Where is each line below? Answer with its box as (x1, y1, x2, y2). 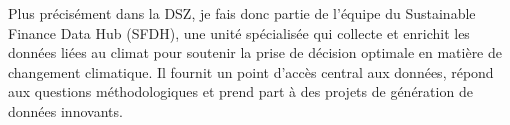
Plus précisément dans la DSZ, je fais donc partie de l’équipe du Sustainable (8, 3, 476, 23)
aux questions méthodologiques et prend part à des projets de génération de (8, 81, 473, 102)
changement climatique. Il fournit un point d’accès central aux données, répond (8, 61, 494, 82)
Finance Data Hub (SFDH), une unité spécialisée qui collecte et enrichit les (8, 22, 470, 43)
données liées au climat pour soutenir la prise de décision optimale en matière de (8, 42, 503, 63)
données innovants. (8, 100, 123, 121)
